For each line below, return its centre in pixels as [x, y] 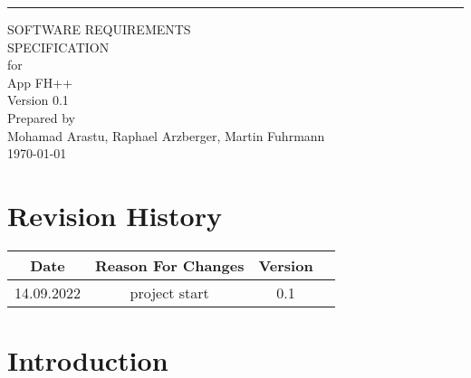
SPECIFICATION [58, 47]
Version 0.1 [38, 100]
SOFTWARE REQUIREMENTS [99, 29]
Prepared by [41, 117]
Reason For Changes [169, 265]
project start [169, 292]
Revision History [115, 215]
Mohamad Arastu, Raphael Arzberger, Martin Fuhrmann [166, 135]
